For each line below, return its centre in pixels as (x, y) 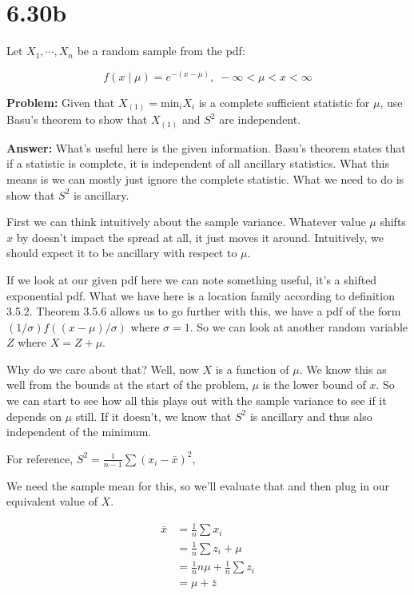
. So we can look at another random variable (299, 326)
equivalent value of (52, 501)
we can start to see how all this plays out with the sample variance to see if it (197, 401)
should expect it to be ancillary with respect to (122, 253)
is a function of (252, 369)
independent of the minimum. (79, 432)
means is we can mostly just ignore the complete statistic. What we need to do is (205, 178)
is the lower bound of (314, 385)
